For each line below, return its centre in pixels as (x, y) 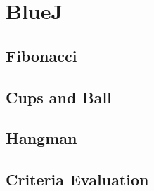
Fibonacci (41, 55)
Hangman (41, 138)
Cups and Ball (59, 97)
